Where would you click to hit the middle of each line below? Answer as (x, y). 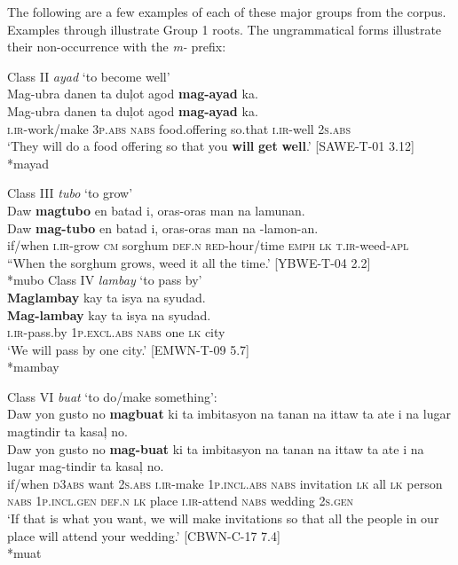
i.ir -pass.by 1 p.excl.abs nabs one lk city (116, 332)
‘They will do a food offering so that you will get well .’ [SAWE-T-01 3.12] (211, 146)
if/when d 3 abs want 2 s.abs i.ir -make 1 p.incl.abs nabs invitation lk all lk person (225, 483)
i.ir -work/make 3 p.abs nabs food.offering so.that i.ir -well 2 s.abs (179, 128)
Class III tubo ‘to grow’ (70, 193)
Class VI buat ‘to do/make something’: (112, 396)
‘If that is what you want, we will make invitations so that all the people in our (223, 518)
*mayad (28, 163)
